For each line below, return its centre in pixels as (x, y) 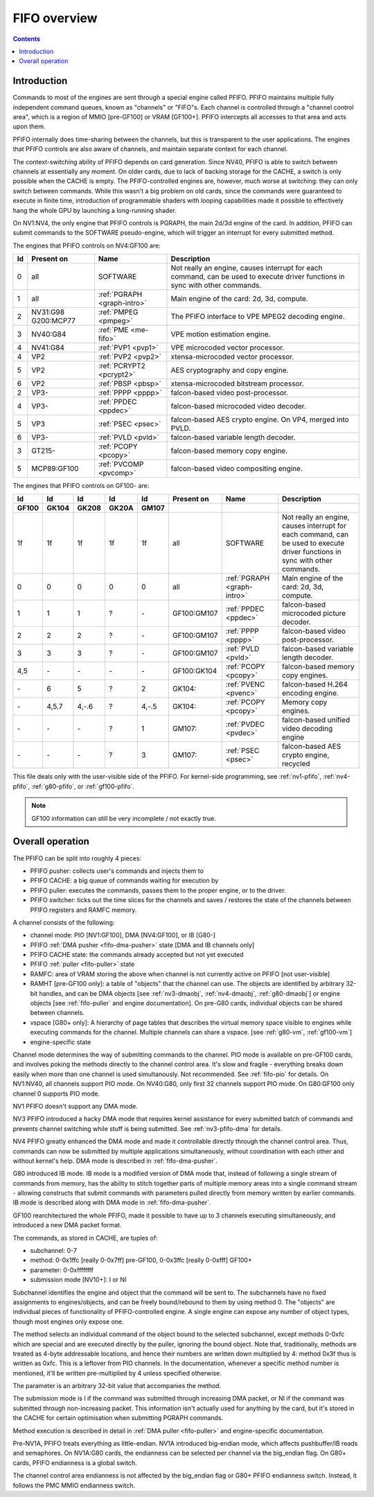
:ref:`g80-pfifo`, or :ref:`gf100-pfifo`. (83, 786)
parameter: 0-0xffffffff (62, 1270)
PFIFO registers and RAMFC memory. (83, 910)
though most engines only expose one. (68, 1322)
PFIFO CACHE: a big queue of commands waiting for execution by (124, 881)
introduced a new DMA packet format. (67, 1225)
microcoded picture (314, 614)
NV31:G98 (48, 312)
